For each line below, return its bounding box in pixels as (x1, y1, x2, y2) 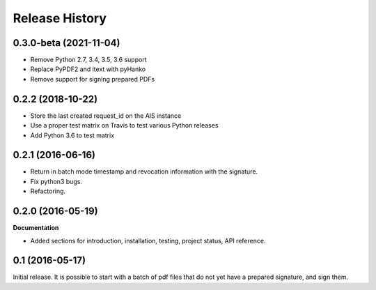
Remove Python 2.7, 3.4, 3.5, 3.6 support (30, 56, 147, 64)
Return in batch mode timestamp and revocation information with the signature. (30, 167, 258, 176)
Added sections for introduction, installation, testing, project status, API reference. (30, 236, 266, 245)
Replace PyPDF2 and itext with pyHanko (30, 65, 146, 73)
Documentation (13, 224, 59, 232)
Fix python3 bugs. (30, 177, 83, 185)
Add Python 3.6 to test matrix (30, 131, 115, 139)
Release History (13, 10, 107, 26)
